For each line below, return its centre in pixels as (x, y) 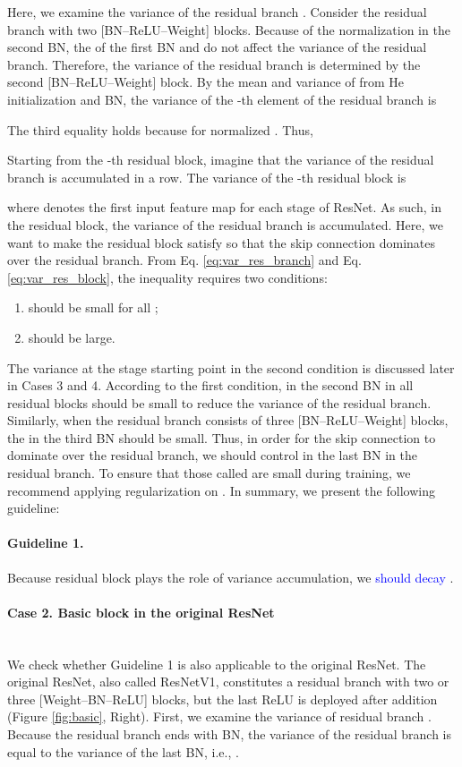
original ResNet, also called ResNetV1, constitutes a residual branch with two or (228, 682)
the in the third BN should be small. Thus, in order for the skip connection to (222, 437)
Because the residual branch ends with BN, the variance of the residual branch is (230, 734)
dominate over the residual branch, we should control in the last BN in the (212, 455)
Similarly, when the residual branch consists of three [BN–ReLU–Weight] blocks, (228, 420)
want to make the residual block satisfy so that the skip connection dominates (222, 242)
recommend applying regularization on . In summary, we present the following (221, 490)
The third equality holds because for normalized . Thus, (160, 129)
